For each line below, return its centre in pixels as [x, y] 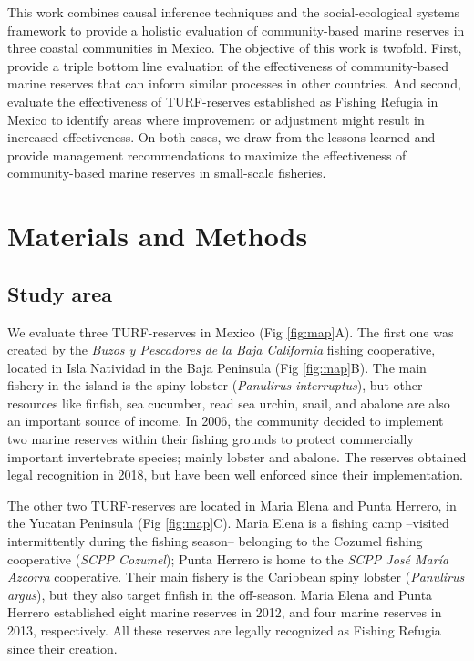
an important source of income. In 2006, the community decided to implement [226, 421]
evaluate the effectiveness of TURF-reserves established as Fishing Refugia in [223, 101]
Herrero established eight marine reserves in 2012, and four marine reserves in [225, 612]
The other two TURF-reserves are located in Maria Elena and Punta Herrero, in [232, 505]
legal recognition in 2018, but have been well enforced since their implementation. [235, 475]
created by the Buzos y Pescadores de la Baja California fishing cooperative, [222, 350]
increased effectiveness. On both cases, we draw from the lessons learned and [222, 137]
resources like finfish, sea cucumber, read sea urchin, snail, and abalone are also [229, 403]
